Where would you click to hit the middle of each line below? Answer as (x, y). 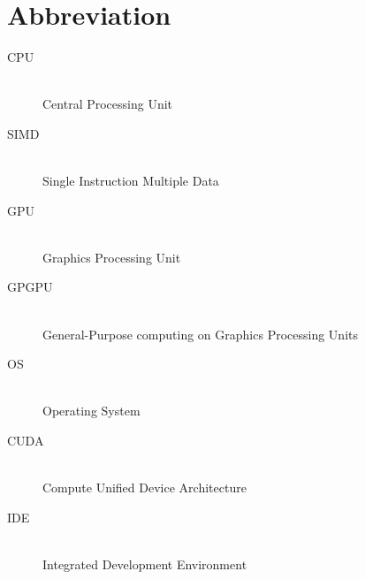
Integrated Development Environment (145, 564)
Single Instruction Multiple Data (131, 181)
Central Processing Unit (108, 104)
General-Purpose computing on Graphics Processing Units (200, 334)
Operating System (91, 411)
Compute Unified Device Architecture (144, 488)
